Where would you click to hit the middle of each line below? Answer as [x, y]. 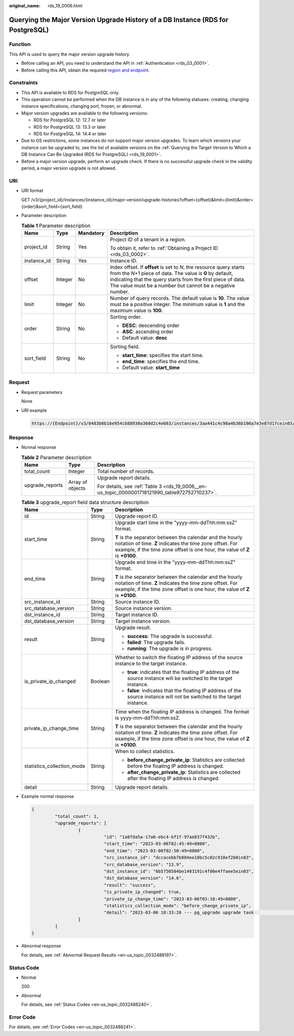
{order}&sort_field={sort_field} [52, 206]
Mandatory [91, 233]
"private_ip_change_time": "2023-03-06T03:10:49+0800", [172, 899]
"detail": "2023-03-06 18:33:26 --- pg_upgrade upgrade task [179, 913]
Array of [78, 482]
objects [77, 488]
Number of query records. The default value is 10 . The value [180, 298]
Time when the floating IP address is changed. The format [182, 712]
